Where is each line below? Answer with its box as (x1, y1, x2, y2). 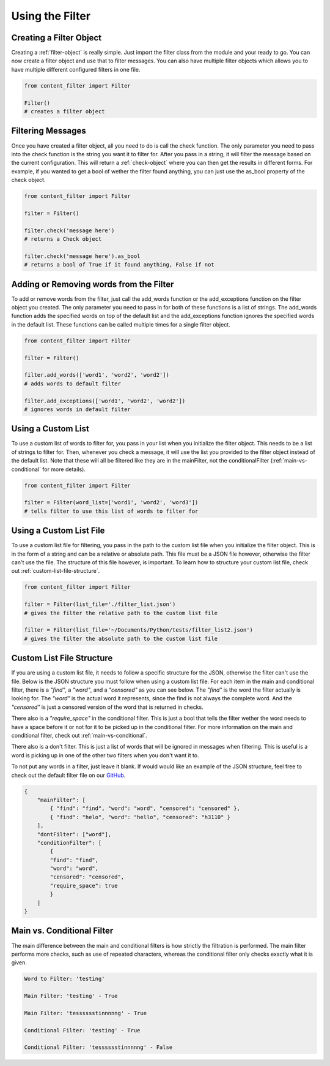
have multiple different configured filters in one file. (11, 66, 141, 73)
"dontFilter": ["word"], (37, 831, 112, 837)
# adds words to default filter (24, 380, 122, 387)
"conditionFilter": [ (37, 839, 102, 846)
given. (11, 959, 28, 966)
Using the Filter (11, 9, 91, 23)
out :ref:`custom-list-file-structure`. (11, 567, 100, 575)
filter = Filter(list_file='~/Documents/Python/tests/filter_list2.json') (24, 627, 254, 633)
